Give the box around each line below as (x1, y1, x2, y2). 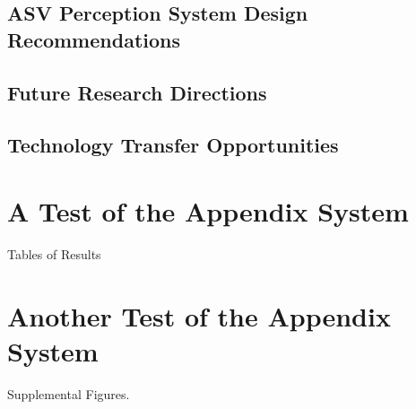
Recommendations (7, 25, 180, 53)
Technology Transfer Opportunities (7, 131, 339, 159)
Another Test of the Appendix (7, 297, 391, 334)
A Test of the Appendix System (7, 192, 409, 229)
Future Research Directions (7, 78, 267, 106)
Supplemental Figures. (7, 384, 130, 403)
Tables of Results (7, 244, 101, 263)
